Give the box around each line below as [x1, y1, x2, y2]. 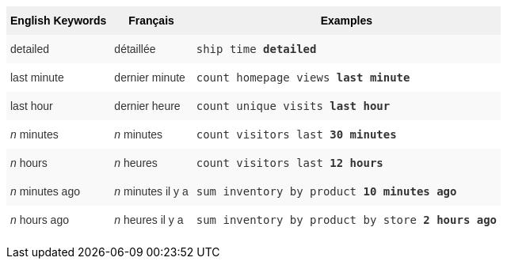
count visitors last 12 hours [196, 157, 383, 169]
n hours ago [10, 214, 69, 226]
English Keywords [10, 14, 107, 27]
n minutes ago [10, 185, 80, 198]
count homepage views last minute [196, 71, 410, 84]
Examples [320, 14, 373, 27]
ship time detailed [196, 43, 317, 55]
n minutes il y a [114, 185, 189, 198]
